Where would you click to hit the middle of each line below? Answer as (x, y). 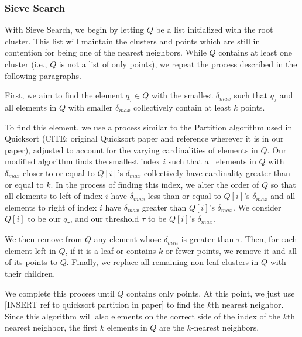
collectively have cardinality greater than (217, 172)
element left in (30, 250)
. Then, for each (269, 239)
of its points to (31, 262)
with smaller (90, 107)
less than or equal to (184, 196)
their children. (30, 273)
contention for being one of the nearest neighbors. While (106, 52)
